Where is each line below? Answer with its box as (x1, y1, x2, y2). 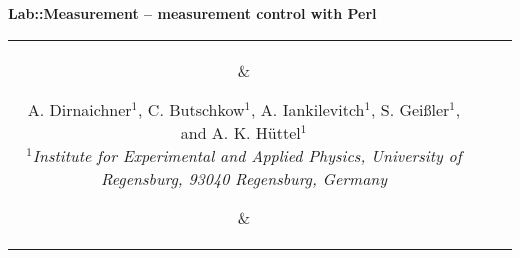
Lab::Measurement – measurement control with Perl (8, 3, 377, 23)
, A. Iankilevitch (251, 97, 365, 121)
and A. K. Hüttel (180, 120, 301, 144)
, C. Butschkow (138, 97, 245, 121)
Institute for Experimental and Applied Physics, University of (32, 143, 462, 167)
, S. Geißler (370, 97, 450, 121)
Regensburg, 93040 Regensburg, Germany (100, 166, 388, 190)
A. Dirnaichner (27, 97, 132, 121)
